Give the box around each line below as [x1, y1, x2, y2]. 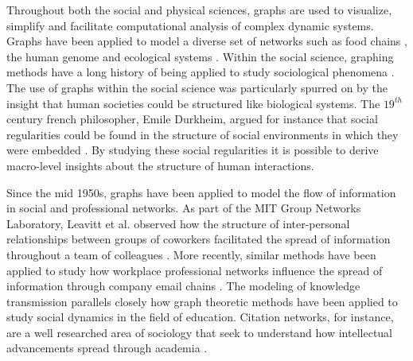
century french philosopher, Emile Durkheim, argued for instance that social [6, 111, 378, 127]
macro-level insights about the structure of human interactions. [6, 157, 314, 173]
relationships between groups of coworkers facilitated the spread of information [6, 231, 391, 247]
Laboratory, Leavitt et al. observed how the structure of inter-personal [6, 215, 350, 231]
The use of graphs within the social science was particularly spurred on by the [6, 79, 388, 95]
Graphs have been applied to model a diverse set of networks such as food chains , [6, 33, 407, 49]
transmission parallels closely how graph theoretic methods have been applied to [6, 293, 398, 309]
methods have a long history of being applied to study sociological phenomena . [6, 64, 395, 80]
